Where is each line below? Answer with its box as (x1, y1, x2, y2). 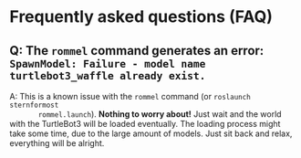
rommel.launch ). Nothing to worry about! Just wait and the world (37, 109, 282, 120)
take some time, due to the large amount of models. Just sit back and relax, (9, 128, 293, 139)
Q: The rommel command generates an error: (9, 43, 265, 58)
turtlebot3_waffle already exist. (9, 68, 206, 82)
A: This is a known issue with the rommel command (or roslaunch (9, 91, 251, 101)
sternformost (9, 100, 59, 110)
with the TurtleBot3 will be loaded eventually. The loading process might (9, 119, 281, 129)
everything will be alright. (9, 138, 105, 148)
